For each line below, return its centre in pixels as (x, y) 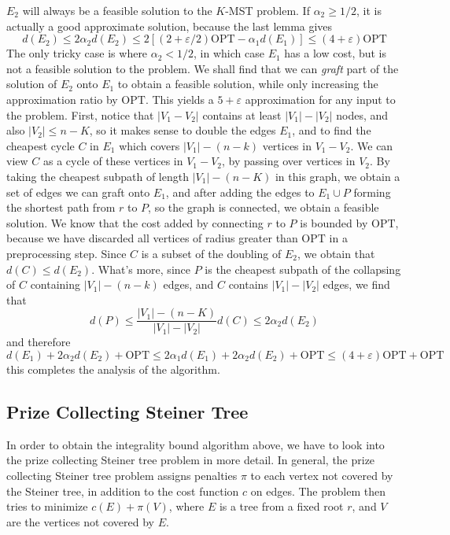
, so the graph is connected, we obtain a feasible (264, 207)
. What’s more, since (141, 269)
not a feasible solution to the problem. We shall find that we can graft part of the (203, 68)
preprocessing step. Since (66, 253)
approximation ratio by (62, 99)
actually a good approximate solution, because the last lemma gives (170, 26)
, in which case (229, 53)
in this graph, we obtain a (337, 176)
